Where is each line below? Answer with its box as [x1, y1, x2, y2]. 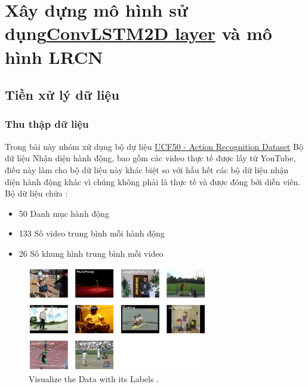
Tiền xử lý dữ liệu [5, 85, 119, 104]
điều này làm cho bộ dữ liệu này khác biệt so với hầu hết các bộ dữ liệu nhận [5, 163, 289, 176]
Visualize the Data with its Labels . [29, 372, 159, 385]
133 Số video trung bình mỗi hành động [19, 227, 165, 239]
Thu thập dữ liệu [5, 116, 89, 131]
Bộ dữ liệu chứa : [5, 187, 68, 199]
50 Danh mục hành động [19, 207, 109, 219]
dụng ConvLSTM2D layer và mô [5, 21, 272, 45]
